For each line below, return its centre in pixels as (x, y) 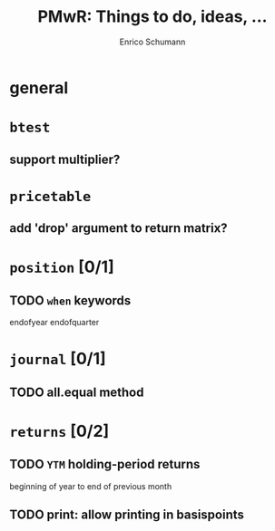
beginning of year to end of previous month (91, 486)
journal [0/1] (58, 359)
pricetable (50, 196)
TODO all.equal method (77, 392)
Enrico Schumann (152, 42)
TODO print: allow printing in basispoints (127, 515)
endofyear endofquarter (54, 323)
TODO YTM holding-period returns (105, 464)
